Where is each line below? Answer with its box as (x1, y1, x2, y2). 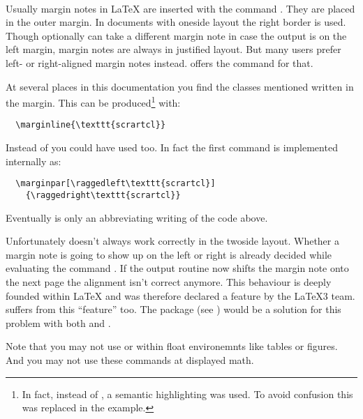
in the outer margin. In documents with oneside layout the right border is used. (6, 15, 346, 29)
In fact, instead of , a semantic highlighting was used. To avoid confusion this (22, 386, 353, 401)
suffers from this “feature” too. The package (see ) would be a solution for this (6, 302, 341, 317)
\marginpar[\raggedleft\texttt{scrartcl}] (15, 178, 216, 189)
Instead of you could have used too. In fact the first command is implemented (6, 140, 338, 155)
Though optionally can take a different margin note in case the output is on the (6, 28, 347, 43)
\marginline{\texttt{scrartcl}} (15, 120, 166, 130)
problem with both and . (6, 315, 111, 330)
